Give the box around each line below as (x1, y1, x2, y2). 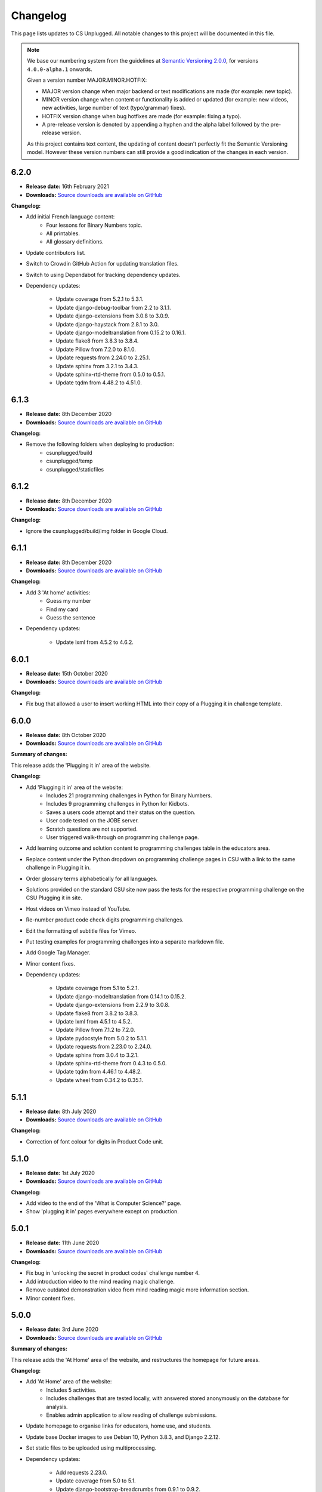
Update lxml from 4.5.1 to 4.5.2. (55, 1018, 132, 1025)
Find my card (46, 606, 79, 613)
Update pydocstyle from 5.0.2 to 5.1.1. (55, 1034, 148, 1041)
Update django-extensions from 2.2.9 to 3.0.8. (55, 1001, 170, 1009)
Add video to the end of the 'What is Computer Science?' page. (26, 1200, 182, 1207)
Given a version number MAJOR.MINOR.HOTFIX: (27, 76, 147, 84)
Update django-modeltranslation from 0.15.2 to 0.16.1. (55, 329, 186, 336)
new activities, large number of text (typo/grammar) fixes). (42, 104, 186, 112)
